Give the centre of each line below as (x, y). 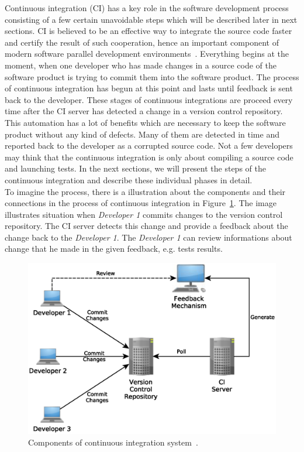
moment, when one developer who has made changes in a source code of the (141, 65)
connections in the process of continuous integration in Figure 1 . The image (141, 203)
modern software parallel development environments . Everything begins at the (147, 54)
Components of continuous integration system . (113, 442)
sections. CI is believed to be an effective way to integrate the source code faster (148, 31)
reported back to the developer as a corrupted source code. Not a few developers (149, 145)
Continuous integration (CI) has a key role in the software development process (147, 8)
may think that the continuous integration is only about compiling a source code (149, 157)
